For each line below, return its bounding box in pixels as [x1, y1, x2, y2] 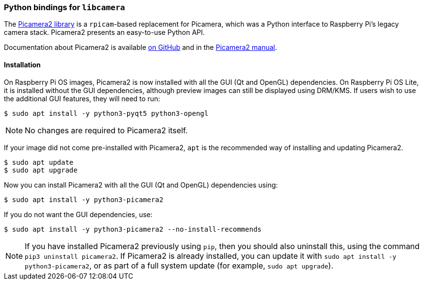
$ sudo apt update [4, 158, 74, 166]
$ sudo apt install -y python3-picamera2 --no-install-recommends [4, 225, 262, 233]
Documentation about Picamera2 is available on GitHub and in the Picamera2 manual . [4, 43, 277, 52]
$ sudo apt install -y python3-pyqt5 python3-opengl [4, 109, 209, 117]
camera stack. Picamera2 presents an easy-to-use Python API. [4, 28, 205, 37]
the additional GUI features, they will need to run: [4, 94, 160, 103]
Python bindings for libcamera [4, 2, 125, 12]
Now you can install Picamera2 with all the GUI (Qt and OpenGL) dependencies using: [4, 180, 278, 189]
